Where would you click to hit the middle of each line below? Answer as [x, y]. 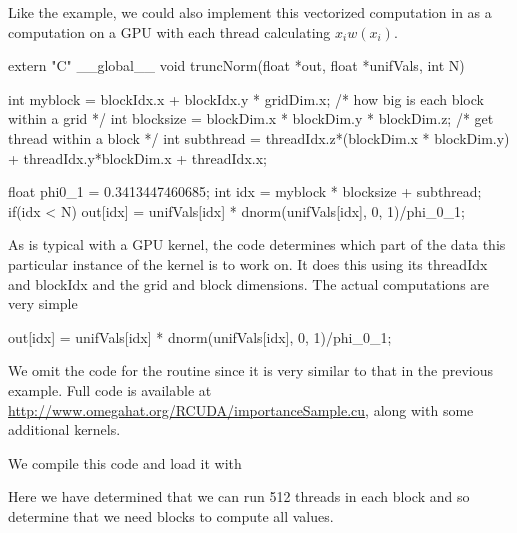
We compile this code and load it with [125, 462]
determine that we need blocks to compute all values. [171, 515]
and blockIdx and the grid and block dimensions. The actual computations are [249, 283]
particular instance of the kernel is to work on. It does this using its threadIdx [248, 263]
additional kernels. [64, 429]
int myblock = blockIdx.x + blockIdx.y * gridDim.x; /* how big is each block [246, 98]
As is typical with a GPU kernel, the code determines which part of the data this [257, 244]
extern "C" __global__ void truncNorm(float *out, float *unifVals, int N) [236, 65]
